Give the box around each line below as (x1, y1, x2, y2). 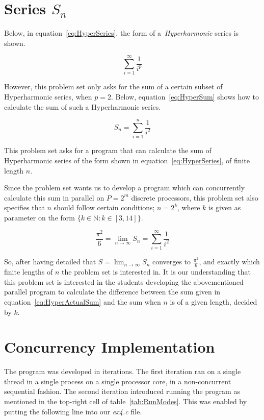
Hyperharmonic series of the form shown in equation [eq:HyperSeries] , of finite (4, 155, 250, 165)
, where (177, 202, 200, 213)
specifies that (4, 202, 45, 213)
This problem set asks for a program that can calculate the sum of (4, 145, 212, 156)
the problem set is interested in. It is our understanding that (62, 266, 251, 277)
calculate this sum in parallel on (4, 192, 104, 203)
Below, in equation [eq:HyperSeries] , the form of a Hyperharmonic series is (4, 28, 239, 38)
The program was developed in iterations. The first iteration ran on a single (4, 366, 241, 377)
